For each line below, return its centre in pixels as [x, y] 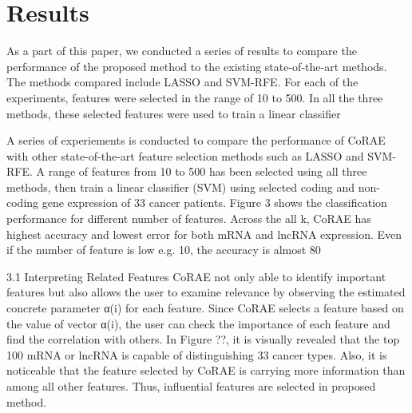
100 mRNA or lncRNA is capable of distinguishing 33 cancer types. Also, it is [197, 354]
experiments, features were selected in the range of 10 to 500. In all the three [195, 97]
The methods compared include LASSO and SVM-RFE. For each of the [182, 82]
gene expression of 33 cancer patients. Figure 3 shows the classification [214, 203]
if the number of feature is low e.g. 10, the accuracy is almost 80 [164, 250]
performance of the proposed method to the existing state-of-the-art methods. [197, 66]
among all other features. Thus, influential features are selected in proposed [191, 386]
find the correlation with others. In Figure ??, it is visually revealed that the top [203, 339]
